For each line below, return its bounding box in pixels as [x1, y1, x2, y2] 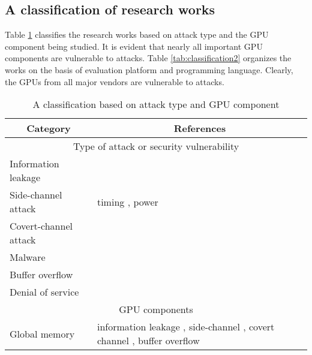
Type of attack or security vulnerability [73, 139, 239, 154]
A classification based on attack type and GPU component [32, 97, 280, 112]
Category [26, 121, 71, 136]
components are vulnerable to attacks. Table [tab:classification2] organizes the [5, 52, 292, 64]
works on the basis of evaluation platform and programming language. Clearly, [5, 63, 293, 76]
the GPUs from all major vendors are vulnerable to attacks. [5, 75, 224, 88]
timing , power [97, 194, 158, 209]
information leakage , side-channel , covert [97, 320, 275, 334]
